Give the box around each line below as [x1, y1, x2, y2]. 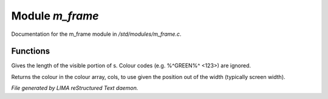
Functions [11, 46, 50, 56]
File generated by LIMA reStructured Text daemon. [11, 84, 138, 92]
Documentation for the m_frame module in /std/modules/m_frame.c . [11, 30, 182, 38]
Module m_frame [11, 9, 100, 22]
